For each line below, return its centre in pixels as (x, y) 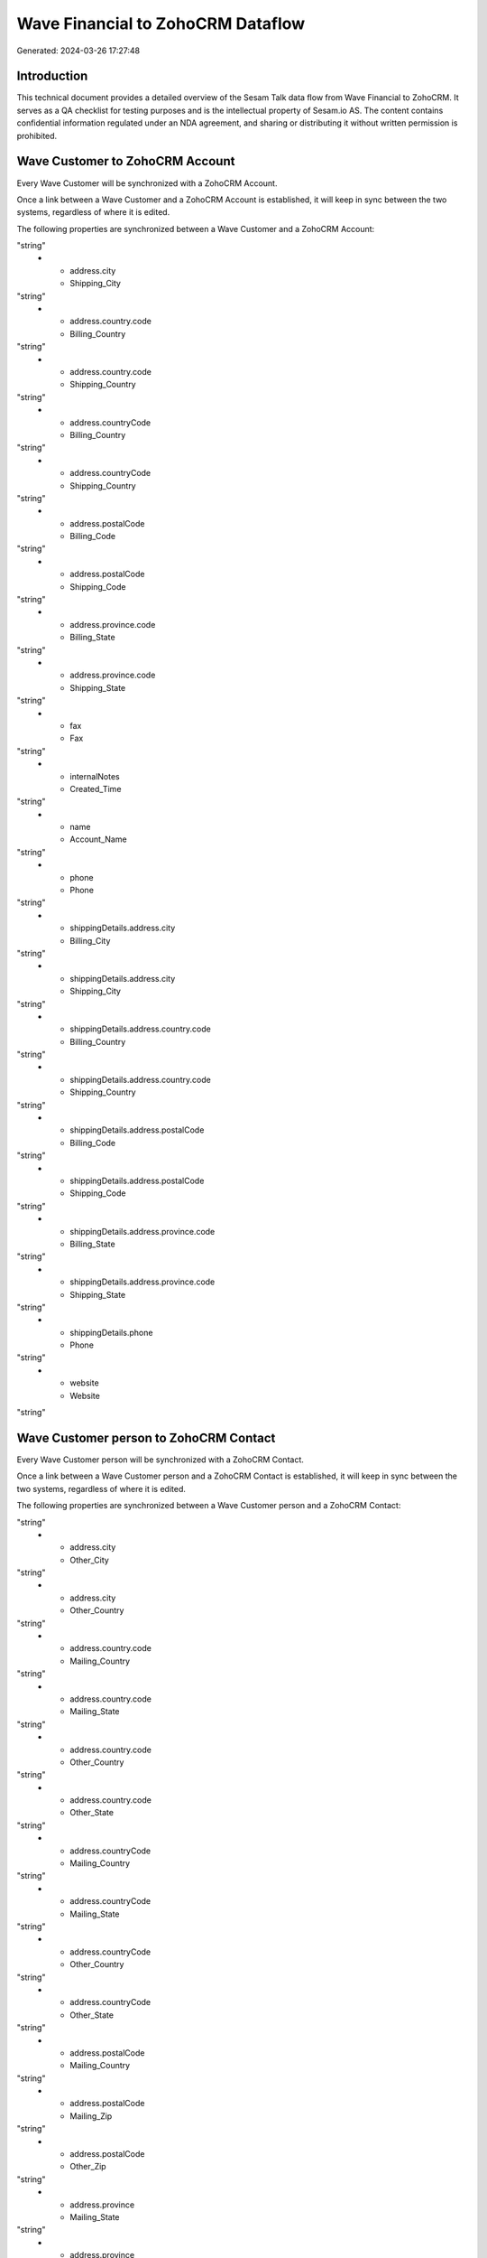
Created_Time (96, 788)
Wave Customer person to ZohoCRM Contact (146, 1437)
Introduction (52, 76)
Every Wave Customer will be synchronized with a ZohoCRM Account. (147, 183)
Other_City (90, 1560)
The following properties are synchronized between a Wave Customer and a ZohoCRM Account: (196, 229)
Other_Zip (88, 2167)
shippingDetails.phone (111, 1332)
